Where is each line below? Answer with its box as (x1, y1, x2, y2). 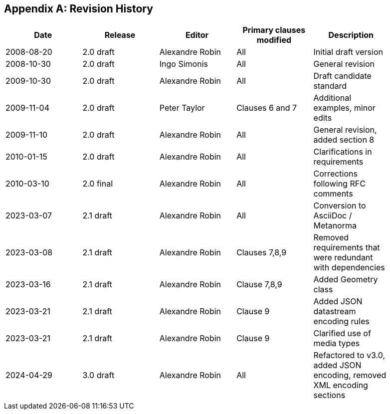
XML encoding (313, 380, 368, 391)
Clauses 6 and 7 (236, 103, 297, 113)
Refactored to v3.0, (313, 350, 385, 361)
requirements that (313, 242, 380, 253)
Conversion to (313, 201, 366, 211)
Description (328, 30, 374, 40)
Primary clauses (242, 25, 306, 35)
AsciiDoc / (313, 210, 352, 221)
